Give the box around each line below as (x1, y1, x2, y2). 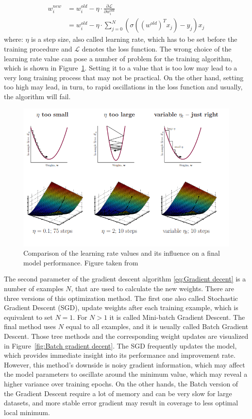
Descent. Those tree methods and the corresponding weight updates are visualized (4, 331, 249, 341)
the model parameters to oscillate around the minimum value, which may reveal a (4, 369, 248, 379)
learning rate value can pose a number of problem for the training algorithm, (4, 53, 233, 63)
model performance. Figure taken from (23, 257, 138, 267)
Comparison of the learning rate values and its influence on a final (23, 248, 220, 258)
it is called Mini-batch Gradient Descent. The (109, 312, 245, 322)
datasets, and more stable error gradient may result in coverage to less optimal (4, 398, 238, 408)
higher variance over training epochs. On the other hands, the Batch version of (4, 378, 238, 388)
